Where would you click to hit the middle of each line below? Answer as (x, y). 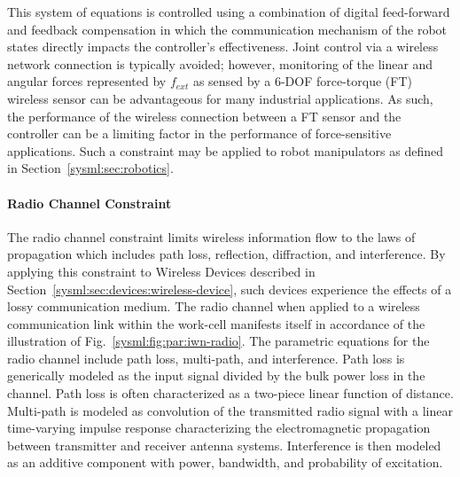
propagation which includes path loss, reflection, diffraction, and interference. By (226, 254)
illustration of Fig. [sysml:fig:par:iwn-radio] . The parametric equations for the (218, 341)
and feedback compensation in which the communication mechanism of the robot (227, 29)
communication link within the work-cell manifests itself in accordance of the (216, 323)
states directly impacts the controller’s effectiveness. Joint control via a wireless (223, 47)
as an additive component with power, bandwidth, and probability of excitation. (225, 462)
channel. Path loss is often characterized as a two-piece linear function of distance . (230, 393)
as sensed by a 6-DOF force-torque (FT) (302, 81)
